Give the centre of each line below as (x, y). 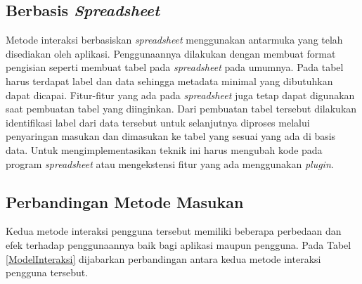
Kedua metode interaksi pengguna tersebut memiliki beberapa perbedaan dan (174, 231)
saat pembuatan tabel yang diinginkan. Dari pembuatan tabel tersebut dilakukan (181, 109)
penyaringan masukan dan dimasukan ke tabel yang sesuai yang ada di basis (171, 136)
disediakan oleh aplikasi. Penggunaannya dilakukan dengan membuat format (171, 53)
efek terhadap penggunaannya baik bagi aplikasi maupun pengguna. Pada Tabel (179, 244)
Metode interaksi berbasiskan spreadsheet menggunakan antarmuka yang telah (174, 40)
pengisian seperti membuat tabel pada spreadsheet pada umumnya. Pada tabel (175, 67)
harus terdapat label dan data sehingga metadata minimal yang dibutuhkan (169, 80)
